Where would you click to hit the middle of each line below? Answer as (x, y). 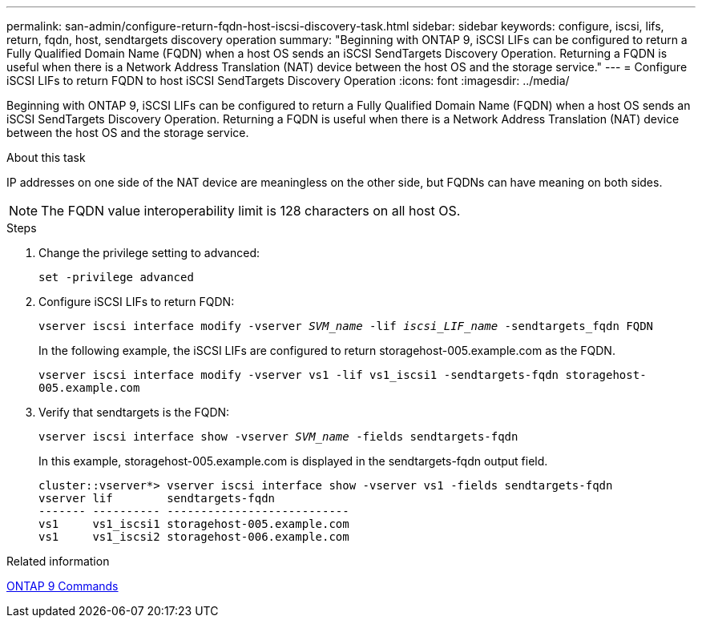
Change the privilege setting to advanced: (149, 253)
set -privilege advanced (116, 277)
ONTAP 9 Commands (63, 586)
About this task (46, 157)
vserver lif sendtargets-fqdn (157, 498)
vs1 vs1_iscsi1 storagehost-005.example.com (194, 524)
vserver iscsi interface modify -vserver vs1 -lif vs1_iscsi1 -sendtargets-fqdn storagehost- (343, 375)
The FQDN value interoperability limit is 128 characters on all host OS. (251, 211)
